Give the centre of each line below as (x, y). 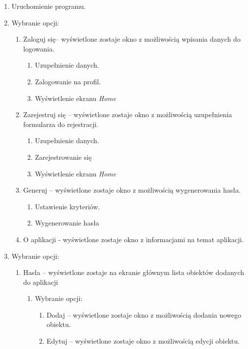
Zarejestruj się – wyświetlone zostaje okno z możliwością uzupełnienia (128, 114)
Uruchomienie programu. (49, 6)
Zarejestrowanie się (63, 157)
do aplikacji (41, 282)
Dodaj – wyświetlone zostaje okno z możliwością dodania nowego (144, 314)
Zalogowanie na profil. (68, 81)
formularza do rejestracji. (61, 124)
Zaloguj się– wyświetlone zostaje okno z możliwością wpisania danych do (132, 39)
